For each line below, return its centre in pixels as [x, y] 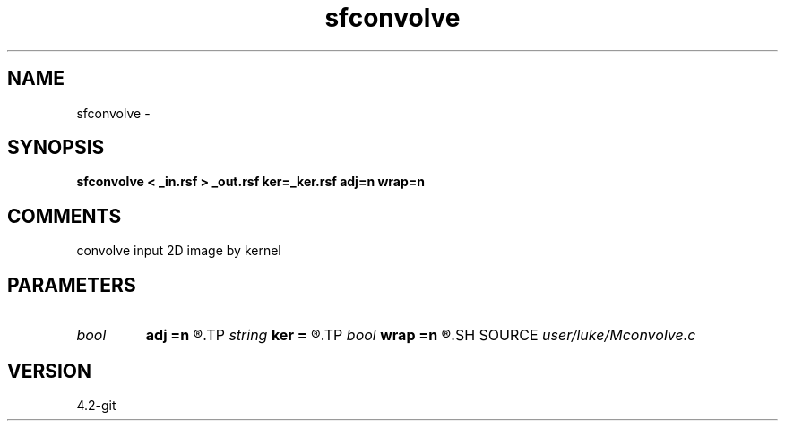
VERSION [50, 371]
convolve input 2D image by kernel [179, 251]
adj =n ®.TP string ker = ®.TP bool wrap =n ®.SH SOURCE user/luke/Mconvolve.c [421, 335]
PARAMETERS [72, 285]
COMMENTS [65, 216]
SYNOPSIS [56, 148]
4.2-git [96, 405]
